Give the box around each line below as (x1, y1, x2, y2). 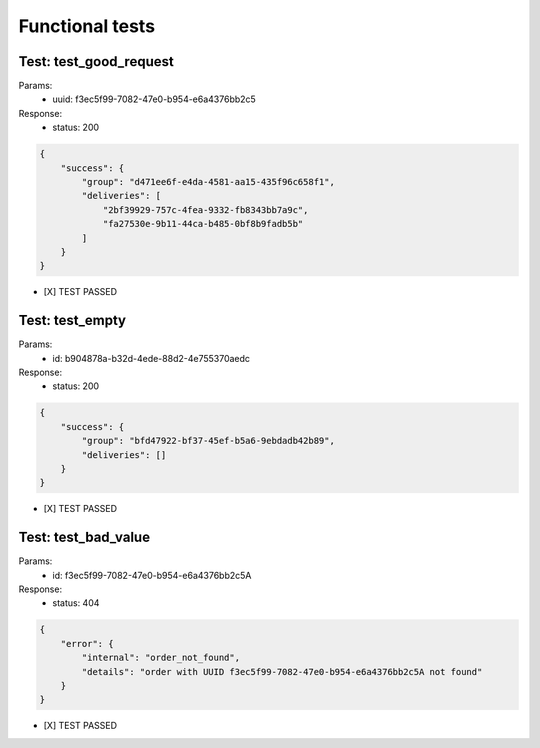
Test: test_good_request (18, 53, 174, 70)
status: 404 (52, 597, 100, 609)
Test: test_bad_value (18, 529, 150, 546)
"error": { (60, 638, 114, 649)
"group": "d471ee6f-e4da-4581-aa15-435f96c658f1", (81, 176, 335, 187)
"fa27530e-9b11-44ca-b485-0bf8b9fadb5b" (102, 218, 304, 230)
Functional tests (18, 15, 155, 37)
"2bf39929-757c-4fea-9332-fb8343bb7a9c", (102, 204, 309, 215)
